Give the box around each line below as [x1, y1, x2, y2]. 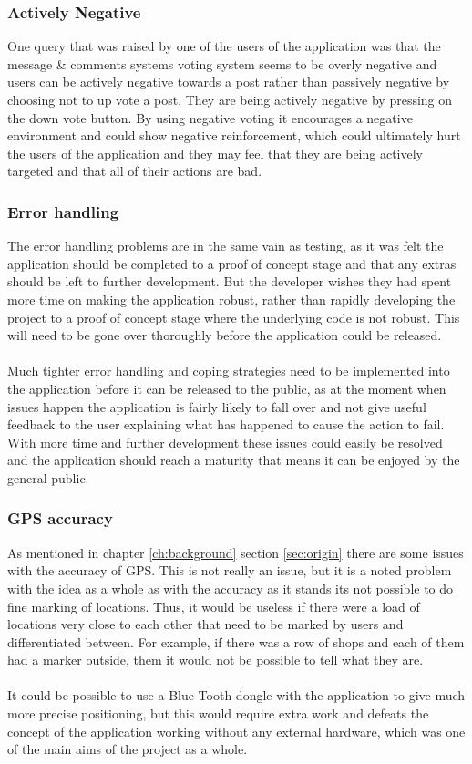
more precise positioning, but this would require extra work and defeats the [7, 704, 429, 723]
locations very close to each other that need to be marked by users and [7, 614, 404, 634]
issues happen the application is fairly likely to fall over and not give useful [7, 397, 426, 416]
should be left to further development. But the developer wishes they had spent [7, 272, 452, 291]
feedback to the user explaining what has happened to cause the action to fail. [7, 415, 445, 434]
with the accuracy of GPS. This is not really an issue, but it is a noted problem [7, 561, 452, 580]
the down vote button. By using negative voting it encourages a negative [7, 108, 413, 127]
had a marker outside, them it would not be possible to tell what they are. [7, 650, 424, 669]
